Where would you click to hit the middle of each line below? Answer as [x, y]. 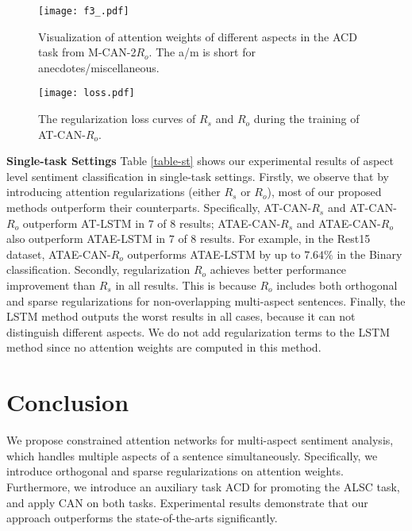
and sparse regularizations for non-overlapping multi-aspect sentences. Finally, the [206, 300]
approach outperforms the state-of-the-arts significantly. [142, 518]
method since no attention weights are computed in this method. [164, 347]
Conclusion [68, 402]
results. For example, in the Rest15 [285, 239]
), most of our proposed [324, 192]
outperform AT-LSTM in [83, 223]
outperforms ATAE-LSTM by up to [214, 254]
